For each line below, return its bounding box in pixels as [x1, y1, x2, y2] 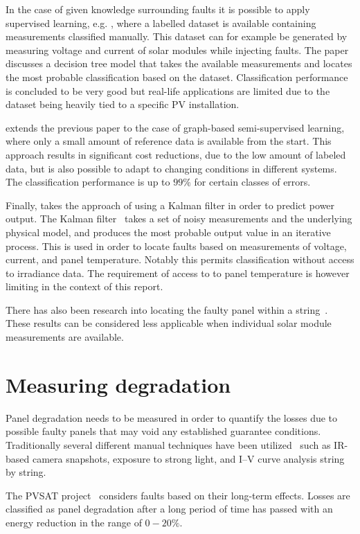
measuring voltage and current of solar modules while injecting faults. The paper [6, 42, 349, 57]
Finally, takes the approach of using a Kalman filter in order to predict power [6, 197, 335, 212]
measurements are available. [6, 330, 124, 344]
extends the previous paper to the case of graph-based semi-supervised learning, [6, 120, 345, 134]
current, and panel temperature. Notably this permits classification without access [6, 252, 354, 267]
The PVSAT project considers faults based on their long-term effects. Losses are [6, 488, 350, 502]
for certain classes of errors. [194, 175, 311, 189]
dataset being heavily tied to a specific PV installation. [6, 97, 240, 112]
